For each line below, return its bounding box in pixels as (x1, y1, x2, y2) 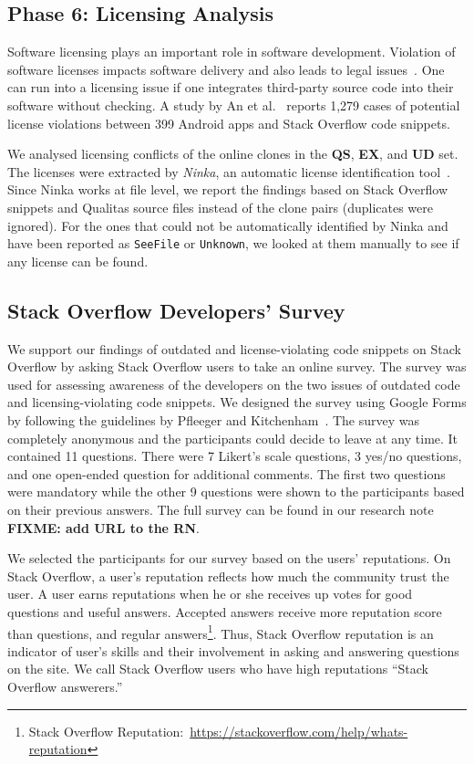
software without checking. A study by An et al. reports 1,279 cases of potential (7, 95, 460, 114)
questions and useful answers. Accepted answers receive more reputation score (7, 602, 442, 621)
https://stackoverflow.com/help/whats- (190, 721, 408, 740)
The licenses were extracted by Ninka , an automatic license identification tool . (7, 162, 451, 181)
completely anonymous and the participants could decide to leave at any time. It (7, 428, 459, 447)
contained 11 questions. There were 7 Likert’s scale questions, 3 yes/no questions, (7, 446, 462, 466)
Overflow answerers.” (7, 676, 123, 696)
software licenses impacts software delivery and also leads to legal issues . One (7, 59, 445, 78)
